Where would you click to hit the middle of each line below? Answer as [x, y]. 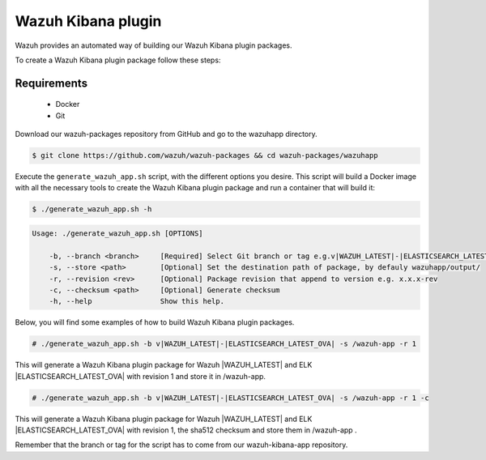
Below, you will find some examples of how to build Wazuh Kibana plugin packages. [155, 322]
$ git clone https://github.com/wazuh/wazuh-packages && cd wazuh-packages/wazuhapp [205, 155]
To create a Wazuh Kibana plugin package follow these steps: [118, 60]
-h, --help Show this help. [136, 301]
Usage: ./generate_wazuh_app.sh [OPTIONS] [117, 234]
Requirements [51, 83]
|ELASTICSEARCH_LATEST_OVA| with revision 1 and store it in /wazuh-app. [141, 376]
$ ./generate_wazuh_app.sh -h [92, 209]
